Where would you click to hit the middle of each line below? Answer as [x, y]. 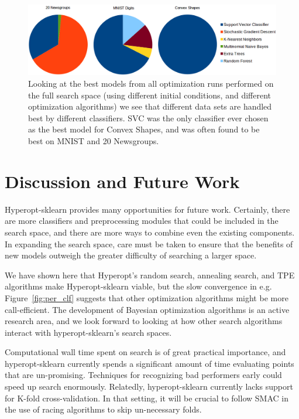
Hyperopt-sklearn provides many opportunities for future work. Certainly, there [147, 209]
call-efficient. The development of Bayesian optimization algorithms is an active [147, 309]
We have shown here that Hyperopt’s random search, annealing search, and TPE [150, 275]
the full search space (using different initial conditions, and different [150, 95]
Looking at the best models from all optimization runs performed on [151, 84]
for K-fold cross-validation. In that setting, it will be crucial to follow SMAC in [147, 398]
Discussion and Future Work [122, 181]
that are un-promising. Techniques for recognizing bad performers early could [143, 375]
